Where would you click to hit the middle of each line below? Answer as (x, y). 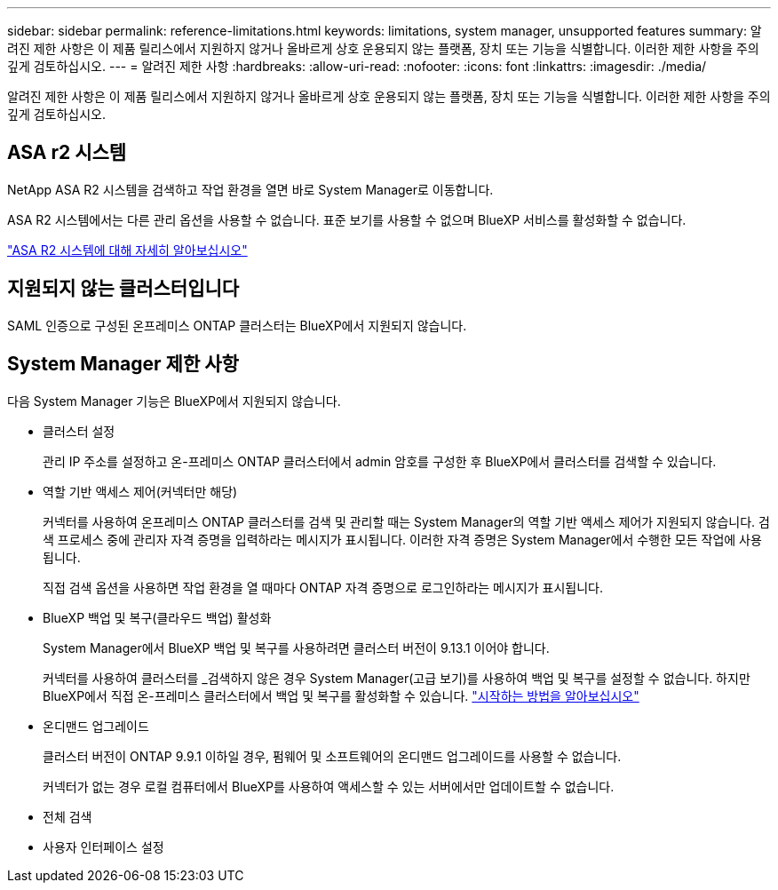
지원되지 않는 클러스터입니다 (123, 289)
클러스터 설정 (79, 431)
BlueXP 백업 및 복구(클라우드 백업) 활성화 (157, 617)
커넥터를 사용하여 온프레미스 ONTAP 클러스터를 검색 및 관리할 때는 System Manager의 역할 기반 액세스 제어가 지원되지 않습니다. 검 (406, 521)
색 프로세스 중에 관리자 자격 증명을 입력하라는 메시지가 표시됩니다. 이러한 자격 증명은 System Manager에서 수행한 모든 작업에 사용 (402, 539)
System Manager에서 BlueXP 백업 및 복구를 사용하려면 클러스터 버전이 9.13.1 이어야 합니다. (296, 648)
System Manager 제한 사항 (123, 364)
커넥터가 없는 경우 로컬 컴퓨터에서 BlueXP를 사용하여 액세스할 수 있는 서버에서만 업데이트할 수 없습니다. (329, 786)
